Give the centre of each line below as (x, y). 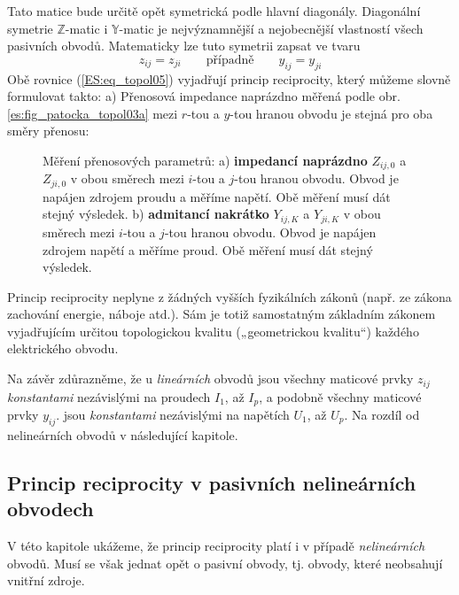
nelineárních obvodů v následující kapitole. (123, 434)
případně (230, 60)
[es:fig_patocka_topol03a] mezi (93, 113)
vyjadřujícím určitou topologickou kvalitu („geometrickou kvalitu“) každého (213, 331)
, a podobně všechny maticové (340, 396)
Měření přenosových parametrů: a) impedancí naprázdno (205, 160)
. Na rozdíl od (382, 414)
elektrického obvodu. (63, 348)
